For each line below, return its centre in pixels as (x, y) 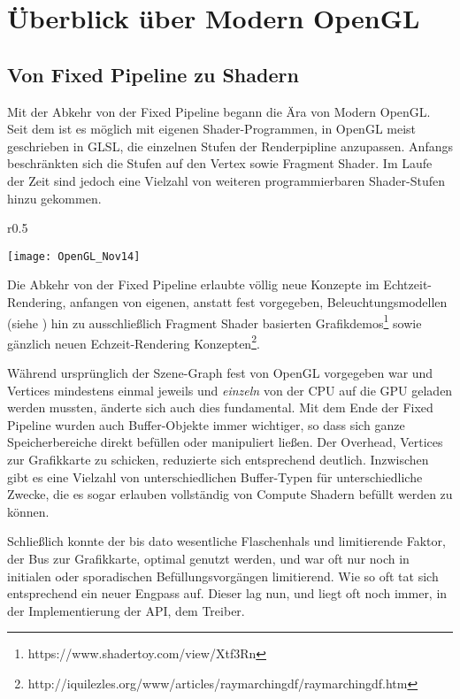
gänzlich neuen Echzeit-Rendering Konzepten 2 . (134, 342)
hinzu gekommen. (54, 198)
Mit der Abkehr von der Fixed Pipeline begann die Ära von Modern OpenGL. (219, 111)
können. (28, 511)
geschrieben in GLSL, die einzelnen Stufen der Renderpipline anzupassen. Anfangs (230, 146)
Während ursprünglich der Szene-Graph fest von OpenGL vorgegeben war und (220, 373)
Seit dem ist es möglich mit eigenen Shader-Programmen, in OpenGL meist (212, 129)
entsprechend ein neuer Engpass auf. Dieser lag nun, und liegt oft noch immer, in (227, 593)
